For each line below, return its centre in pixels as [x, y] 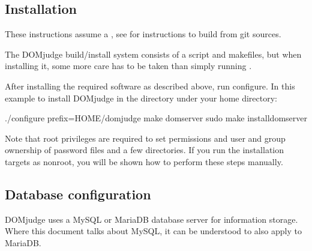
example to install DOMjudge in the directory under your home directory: [141, 98]
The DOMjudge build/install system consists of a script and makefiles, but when [153, 54]
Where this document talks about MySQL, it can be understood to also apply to [153, 231]
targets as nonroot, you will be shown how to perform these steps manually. [144, 161]
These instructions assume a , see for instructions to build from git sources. [143, 34]
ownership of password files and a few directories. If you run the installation [145, 150]
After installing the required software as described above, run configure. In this [150, 86]
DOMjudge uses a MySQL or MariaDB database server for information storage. [151, 219]
